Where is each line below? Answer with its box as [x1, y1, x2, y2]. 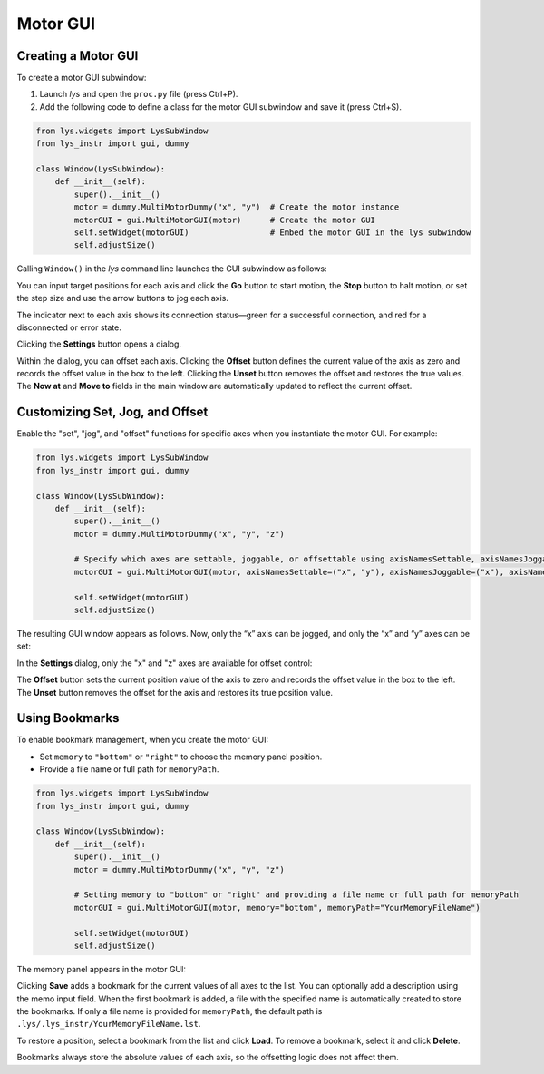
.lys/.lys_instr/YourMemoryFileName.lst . [16, 1019, 201, 1030]
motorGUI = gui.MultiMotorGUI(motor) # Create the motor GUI [73, 214, 376, 225]
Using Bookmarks [16, 710, 120, 726]
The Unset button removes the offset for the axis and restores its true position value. [16, 687, 334, 698]
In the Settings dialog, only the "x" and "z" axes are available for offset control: [16, 658, 313, 669]
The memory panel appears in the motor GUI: [16, 963, 186, 974]
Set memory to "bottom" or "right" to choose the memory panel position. [39, 751, 323, 762]
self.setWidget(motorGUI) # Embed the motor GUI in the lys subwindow [73, 227, 471, 238]
